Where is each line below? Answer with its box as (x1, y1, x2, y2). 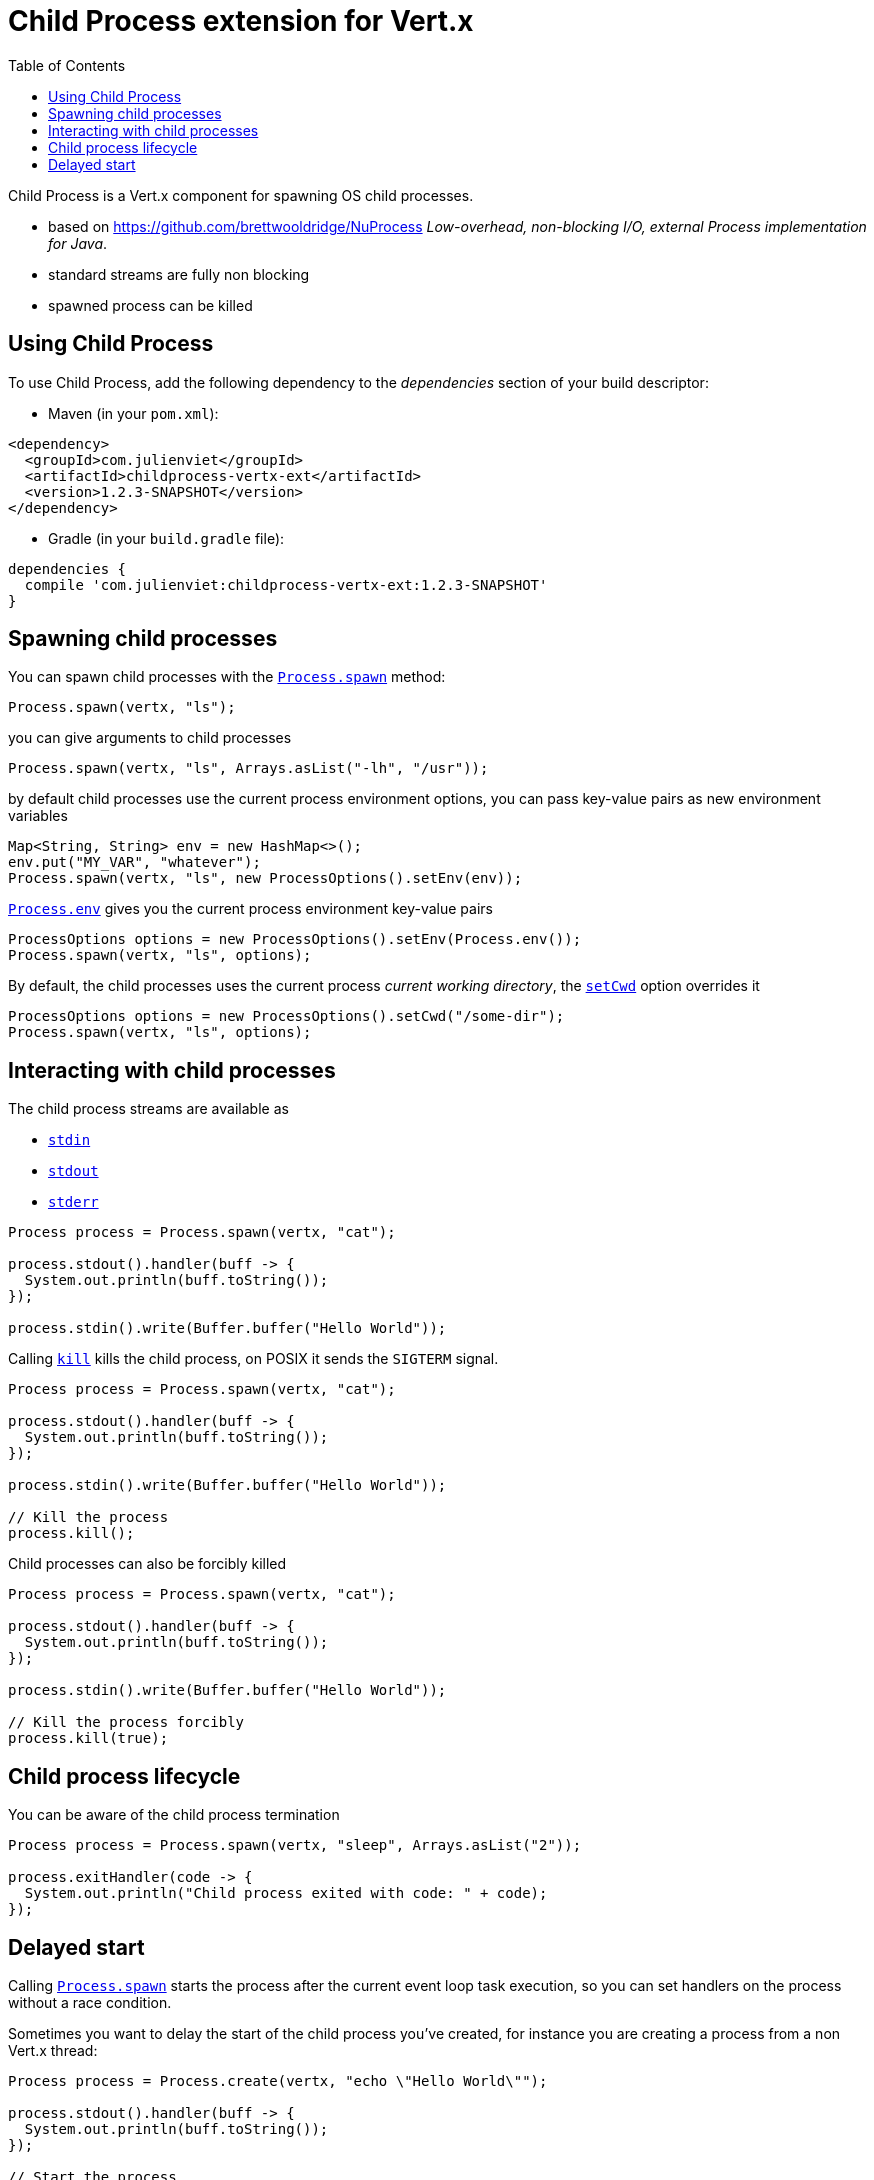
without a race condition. (8, 1993, 172, 2011)
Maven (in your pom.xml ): (48, 404, 219, 422)
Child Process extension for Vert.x (8, 4, 474, 38)
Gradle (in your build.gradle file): (48, 529, 285, 547)
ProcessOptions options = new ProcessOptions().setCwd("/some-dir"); (8, 1008, 565, 1025)
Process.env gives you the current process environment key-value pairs (8, 900, 493, 918)
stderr (48, 1194, 99, 1211)
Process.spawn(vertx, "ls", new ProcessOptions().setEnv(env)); (8, 870, 523, 887)
